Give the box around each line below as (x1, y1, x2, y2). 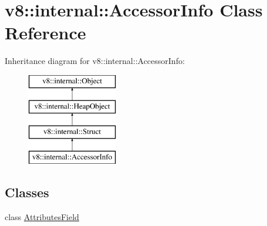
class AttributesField (5, 210, 79, 222)
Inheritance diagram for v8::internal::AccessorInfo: (5, 55, 185, 67)
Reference (5, 21, 86, 45)
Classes (5, 183, 49, 201)
